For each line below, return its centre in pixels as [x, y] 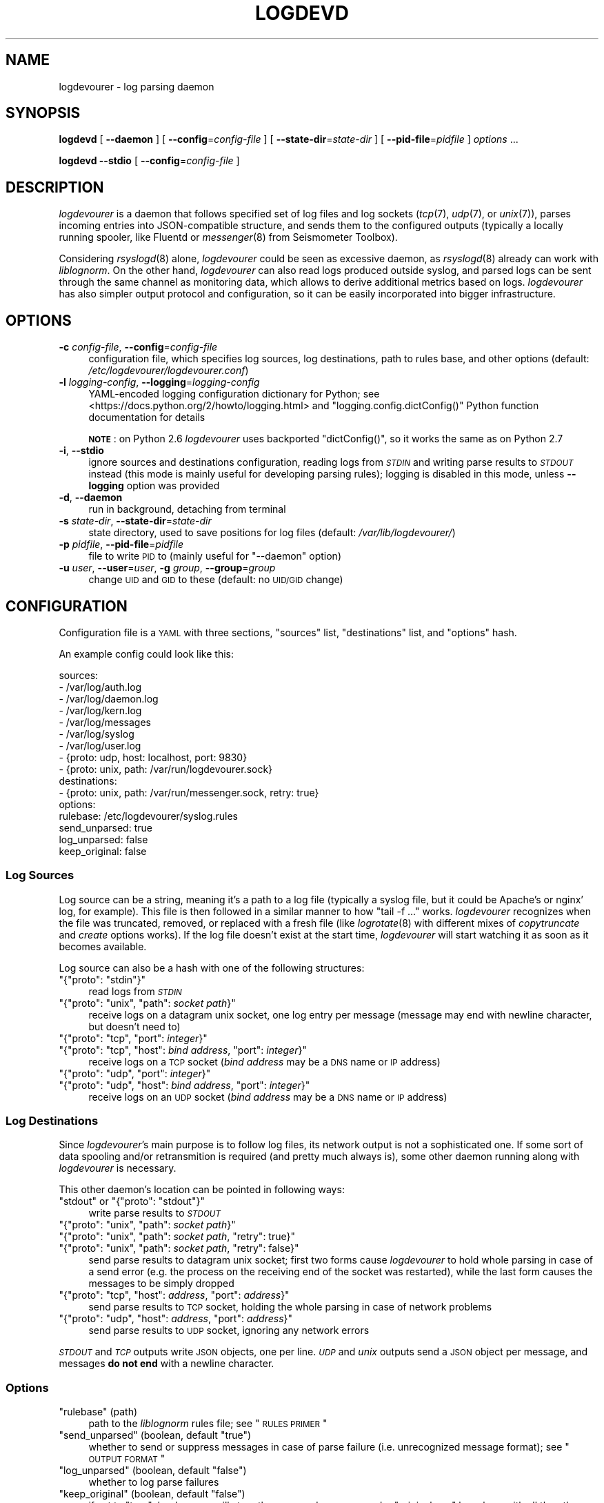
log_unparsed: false [103, 839]
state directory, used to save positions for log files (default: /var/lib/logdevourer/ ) [272, 533]
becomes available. [103, 946]
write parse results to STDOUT [155, 1213]
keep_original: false [103, 851]
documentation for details [147, 417]
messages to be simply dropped [161, 1284]
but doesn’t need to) [134, 1026]
